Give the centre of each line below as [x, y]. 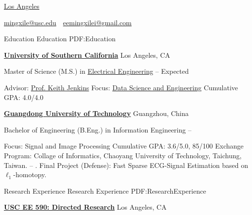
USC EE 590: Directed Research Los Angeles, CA [85, 207]
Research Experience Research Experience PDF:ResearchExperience [105, 190]
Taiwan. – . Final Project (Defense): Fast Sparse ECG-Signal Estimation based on [126, 165]
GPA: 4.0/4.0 [24, 97]
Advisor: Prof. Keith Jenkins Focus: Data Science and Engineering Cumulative [121, 87]
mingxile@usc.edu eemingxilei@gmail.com [68, 22]
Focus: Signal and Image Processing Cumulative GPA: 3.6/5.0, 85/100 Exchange [124, 146]
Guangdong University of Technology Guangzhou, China [96, 113]
